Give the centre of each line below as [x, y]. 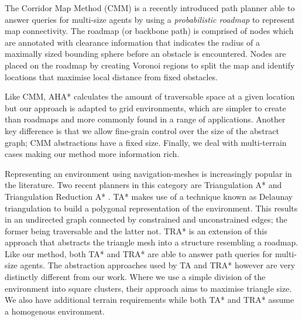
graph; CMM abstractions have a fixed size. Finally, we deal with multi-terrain [146, 142]
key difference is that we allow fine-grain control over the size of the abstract [142, 130]
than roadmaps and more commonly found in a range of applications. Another [145, 119]
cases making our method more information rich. [92, 154]
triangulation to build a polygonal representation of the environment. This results [151, 208]
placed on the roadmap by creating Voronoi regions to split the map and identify [150, 65]
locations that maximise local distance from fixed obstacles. [111, 76]
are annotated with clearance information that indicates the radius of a [132, 42]
